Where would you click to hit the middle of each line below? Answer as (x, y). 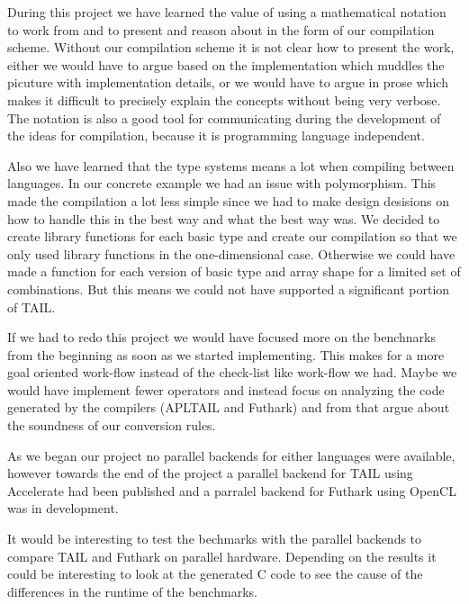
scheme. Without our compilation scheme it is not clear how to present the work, (231, 47)
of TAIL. (32, 307)
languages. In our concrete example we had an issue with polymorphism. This (222, 183)
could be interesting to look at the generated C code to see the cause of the (215, 574)
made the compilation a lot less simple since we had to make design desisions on (228, 200)
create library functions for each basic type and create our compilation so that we (232, 236)
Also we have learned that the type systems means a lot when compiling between (231, 165)
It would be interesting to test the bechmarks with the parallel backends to (215, 539)
